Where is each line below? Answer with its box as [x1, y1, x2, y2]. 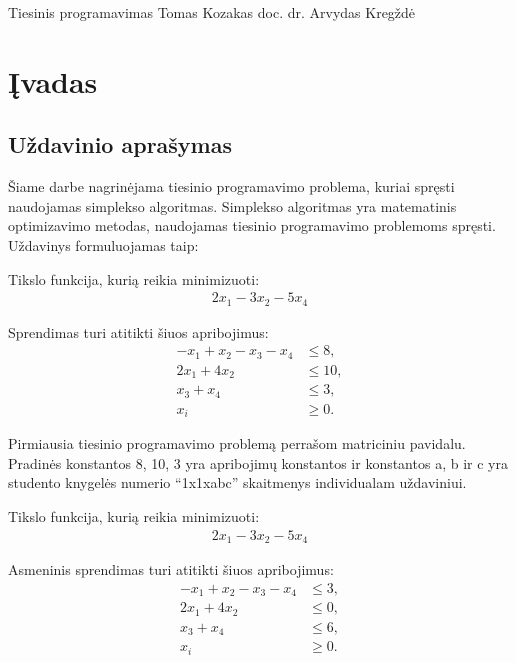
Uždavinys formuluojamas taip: [8, 234, 199, 255]
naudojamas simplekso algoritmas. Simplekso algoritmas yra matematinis [8, 195, 457, 216]
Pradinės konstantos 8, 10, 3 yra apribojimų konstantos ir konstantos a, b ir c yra [8, 452, 508, 473]
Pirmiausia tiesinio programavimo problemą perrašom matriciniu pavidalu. [8, 433, 466, 454]
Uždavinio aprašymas [8, 129, 233, 160]
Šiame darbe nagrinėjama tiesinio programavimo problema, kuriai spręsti [8, 176, 455, 197]
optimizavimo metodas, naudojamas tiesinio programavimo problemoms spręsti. [8, 215, 496, 236]
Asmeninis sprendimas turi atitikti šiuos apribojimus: [8, 559, 334, 580]
